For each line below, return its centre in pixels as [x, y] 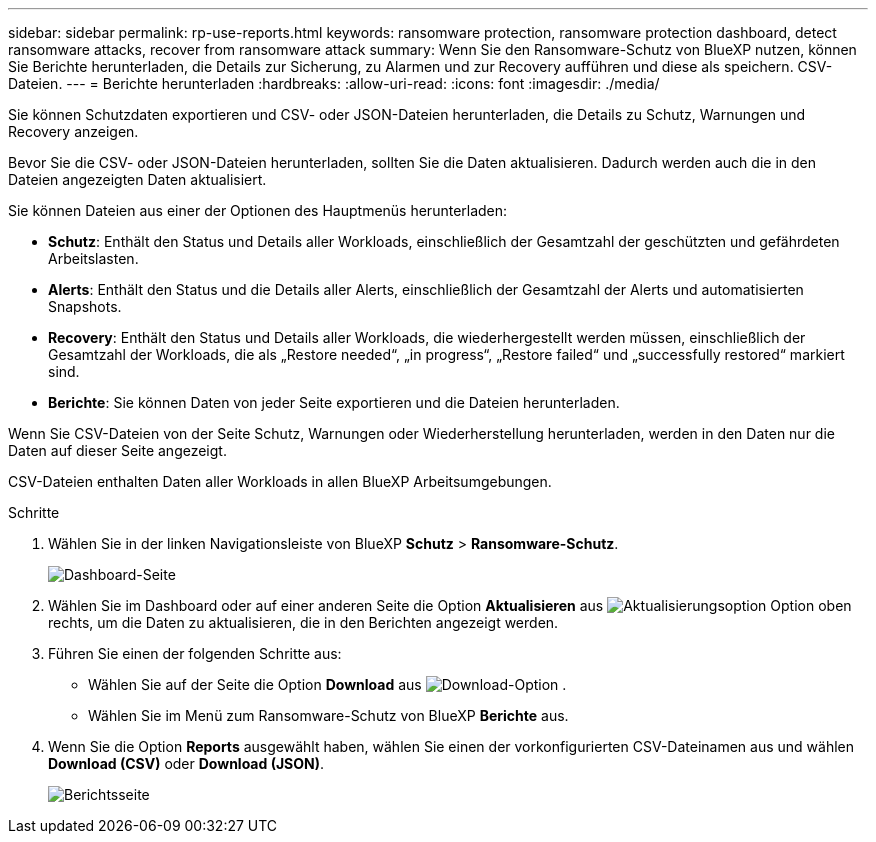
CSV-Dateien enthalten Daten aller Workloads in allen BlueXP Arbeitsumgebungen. [280, 481]
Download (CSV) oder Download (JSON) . [186, 763]
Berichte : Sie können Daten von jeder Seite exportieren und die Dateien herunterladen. [334, 402]
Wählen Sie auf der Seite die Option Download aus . [327, 684]
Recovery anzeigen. [73, 131]
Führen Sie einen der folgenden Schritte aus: [195, 653]
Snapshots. [85, 306]
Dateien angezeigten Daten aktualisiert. [137, 179]
